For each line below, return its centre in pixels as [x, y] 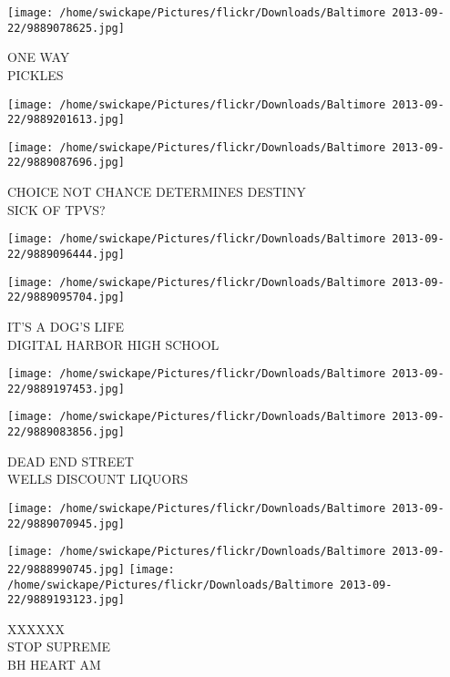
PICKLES [36, 74]
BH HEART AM [54, 665]
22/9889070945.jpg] [66, 523]
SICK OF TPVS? [56, 209]
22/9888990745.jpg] [66, 569]
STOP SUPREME [59, 646]
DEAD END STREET [71, 461]
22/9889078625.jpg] [66, 28]
